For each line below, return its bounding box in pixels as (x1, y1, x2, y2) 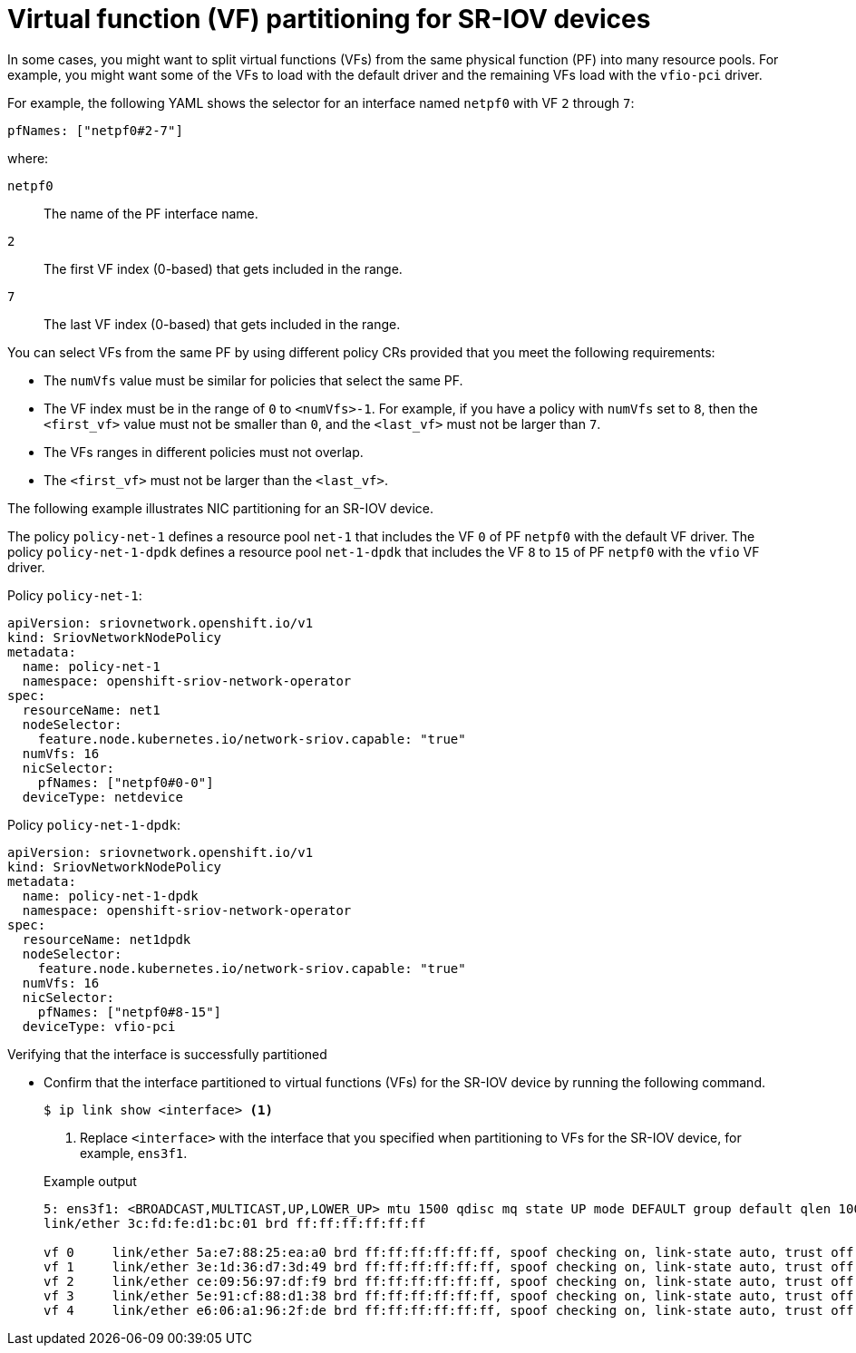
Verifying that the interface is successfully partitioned (7, 1046, 327, 1062)
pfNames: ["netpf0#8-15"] (37, 1004, 222, 1019)
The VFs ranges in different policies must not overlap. (44, 443, 364, 460)
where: (7, 150, 49, 166)
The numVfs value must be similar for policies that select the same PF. (44, 372, 463, 388)
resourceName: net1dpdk (22, 931, 191, 947)
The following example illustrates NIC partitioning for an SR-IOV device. (7, 500, 434, 516)
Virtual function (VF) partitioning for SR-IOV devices (7, 4, 651, 34)
